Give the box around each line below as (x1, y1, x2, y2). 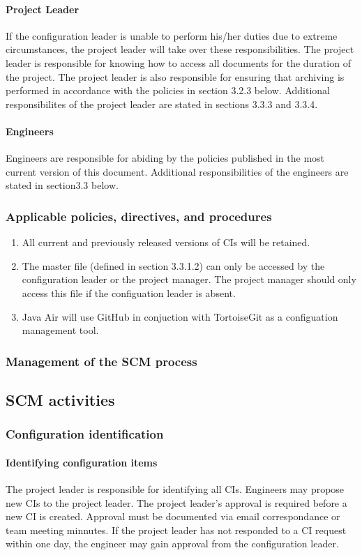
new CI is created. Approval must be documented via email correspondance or (6, 509, 340, 524)
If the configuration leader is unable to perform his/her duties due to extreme (6, 28, 338, 43)
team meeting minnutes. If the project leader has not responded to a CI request (6, 522, 347, 537)
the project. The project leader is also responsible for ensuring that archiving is (6, 69, 345, 84)
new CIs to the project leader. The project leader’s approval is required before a (6, 495, 347, 510)
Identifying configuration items (6, 455, 158, 469)
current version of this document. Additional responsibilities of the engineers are (6, 164, 349, 178)
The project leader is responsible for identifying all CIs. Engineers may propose (6, 481, 345, 496)
